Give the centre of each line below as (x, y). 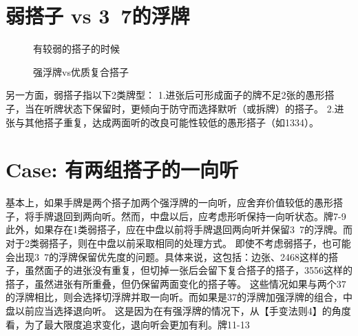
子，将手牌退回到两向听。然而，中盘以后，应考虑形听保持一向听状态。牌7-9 (176, 216)
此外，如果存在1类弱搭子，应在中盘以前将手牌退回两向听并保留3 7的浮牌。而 (179, 229)
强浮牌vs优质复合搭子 (81, 71)
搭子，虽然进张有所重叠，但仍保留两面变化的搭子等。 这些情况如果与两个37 (176, 283)
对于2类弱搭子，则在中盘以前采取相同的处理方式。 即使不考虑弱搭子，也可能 (178, 243)
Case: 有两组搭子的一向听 (122, 169)
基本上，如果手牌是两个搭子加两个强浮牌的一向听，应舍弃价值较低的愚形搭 (174, 202)
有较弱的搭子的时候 (76, 49)
